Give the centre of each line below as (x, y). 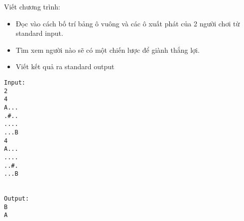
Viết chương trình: (32, 6)
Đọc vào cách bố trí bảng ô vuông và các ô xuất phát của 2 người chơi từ (128, 23)
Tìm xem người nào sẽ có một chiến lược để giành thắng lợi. (108, 50)
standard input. (39, 33)
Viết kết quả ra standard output (65, 66)
